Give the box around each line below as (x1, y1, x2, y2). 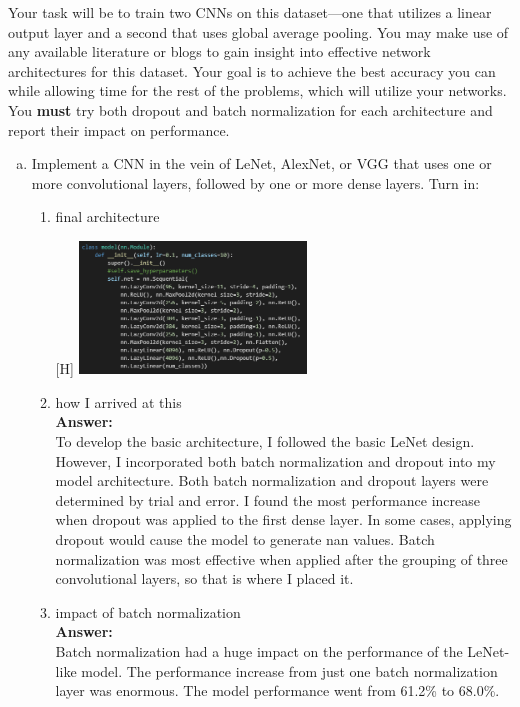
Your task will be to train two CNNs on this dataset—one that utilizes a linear (8, 2, 492, 22)
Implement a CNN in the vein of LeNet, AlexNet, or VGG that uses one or (31, 153, 492, 174)
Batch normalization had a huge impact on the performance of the (55, 640, 463, 661)
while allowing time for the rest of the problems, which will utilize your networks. (8, 80, 507, 101)
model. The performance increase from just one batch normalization (81, 660, 498, 681)
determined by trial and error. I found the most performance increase (55, 489, 480, 510)
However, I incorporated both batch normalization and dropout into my (55, 450, 496, 471)
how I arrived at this (55, 391, 182, 412)
